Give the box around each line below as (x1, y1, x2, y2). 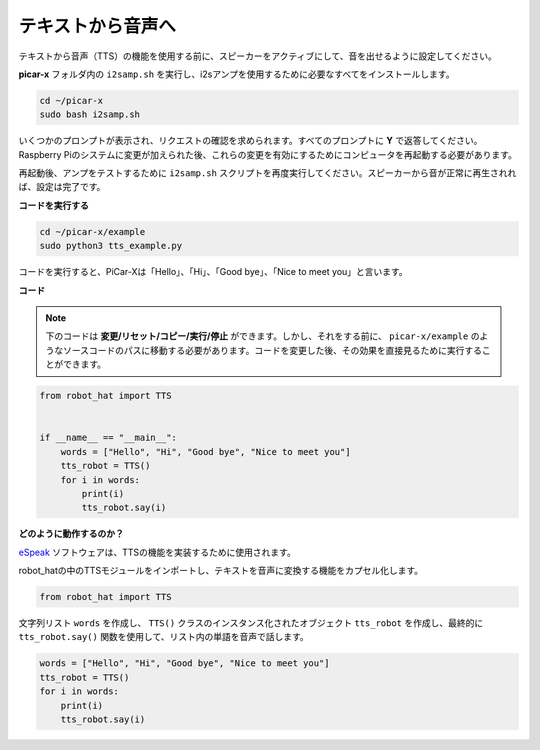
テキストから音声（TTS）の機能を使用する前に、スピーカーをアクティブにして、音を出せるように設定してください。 (18, 50, 497, 62)
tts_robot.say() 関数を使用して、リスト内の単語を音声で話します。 (18, 631, 309, 643)
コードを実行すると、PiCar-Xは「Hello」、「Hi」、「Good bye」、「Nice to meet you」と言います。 (18, 266, 409, 278)
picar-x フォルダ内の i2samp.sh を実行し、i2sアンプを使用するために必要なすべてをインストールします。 (18, 68, 455, 80)
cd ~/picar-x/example (39, 226, 146, 237)
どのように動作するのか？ (18, 528, 124, 540)
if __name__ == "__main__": (39, 432, 177, 444)
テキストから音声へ (18, 15, 177, 37)
